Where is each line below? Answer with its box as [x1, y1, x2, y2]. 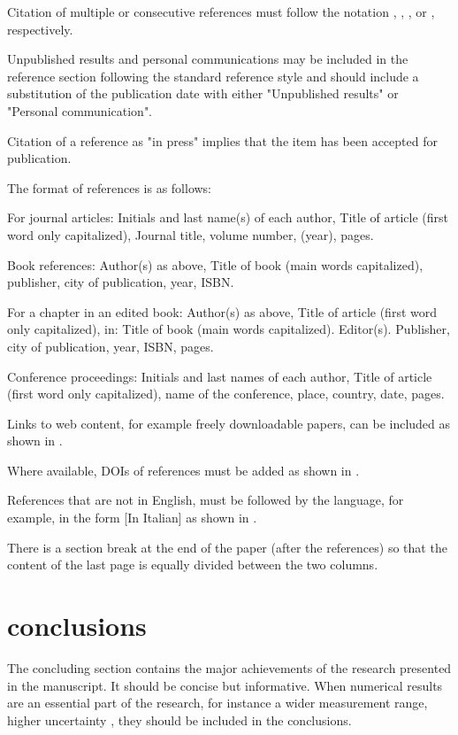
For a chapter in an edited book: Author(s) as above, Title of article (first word [7, 302, 438, 321]
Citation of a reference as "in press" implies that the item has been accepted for [7, 131, 438, 150]
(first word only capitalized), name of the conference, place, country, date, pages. [7, 384, 445, 403]
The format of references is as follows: [7, 178, 211, 197]
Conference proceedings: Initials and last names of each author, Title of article [7, 367, 432, 385]
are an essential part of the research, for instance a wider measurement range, [7, 693, 428, 712]
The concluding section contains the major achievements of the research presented [7, 658, 452, 677]
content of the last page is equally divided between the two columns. [7, 555, 378, 574]
